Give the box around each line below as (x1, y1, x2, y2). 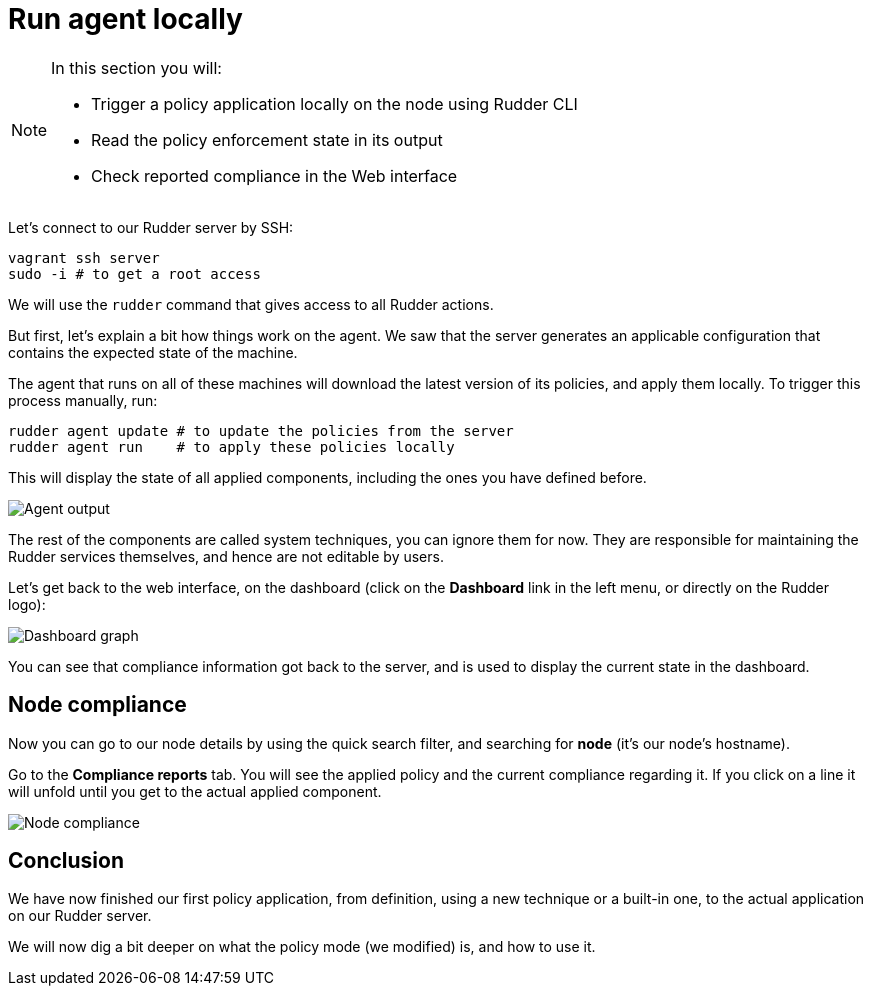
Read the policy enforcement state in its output (91, 129, 443, 150)
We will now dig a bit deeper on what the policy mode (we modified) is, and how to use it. (8, 938, 596, 956)
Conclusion (8, 848, 125, 874)
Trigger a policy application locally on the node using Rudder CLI (91, 93, 578, 114)
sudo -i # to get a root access (8, 265, 261, 282)
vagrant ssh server (8, 249, 160, 266)
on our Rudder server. (8, 907, 152, 925)
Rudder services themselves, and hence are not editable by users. (8, 547, 444, 565)
